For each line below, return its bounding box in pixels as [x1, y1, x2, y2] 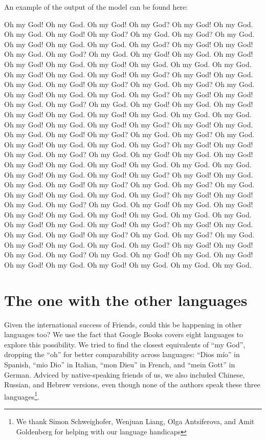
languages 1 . [4, 389, 39, 402]
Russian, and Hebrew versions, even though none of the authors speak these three [4, 379, 260, 390]
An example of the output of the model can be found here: [4, 2, 188, 12]
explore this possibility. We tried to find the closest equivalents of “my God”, [4, 339, 246, 349]
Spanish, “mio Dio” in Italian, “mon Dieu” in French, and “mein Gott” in [4, 359, 235, 369]
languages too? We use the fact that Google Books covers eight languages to [4, 329, 243, 340]
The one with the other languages [4, 289, 248, 310]
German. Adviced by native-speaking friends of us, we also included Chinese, [4, 369, 245, 380]
